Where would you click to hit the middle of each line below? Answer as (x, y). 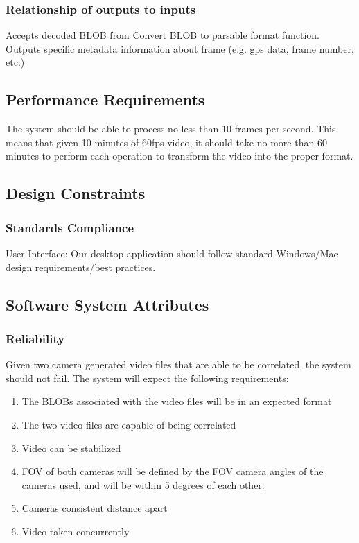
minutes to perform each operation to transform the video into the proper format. (179, 156)
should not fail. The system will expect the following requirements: (147, 378)
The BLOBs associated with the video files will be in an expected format (177, 401)
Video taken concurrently (76, 531)
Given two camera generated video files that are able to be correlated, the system (178, 364)
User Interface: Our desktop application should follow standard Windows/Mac (172, 253)
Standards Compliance (70, 227)
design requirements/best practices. (81, 267)
